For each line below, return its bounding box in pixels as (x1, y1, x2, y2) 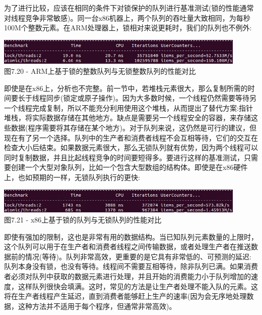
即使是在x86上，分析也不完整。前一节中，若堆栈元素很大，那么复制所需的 (4, 82, 248, 93)
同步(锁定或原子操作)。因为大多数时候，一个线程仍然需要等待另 (46, 93, 256, 103)
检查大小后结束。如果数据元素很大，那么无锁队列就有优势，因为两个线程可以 (4, 142, 258, 153)
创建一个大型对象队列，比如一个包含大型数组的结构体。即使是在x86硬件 (11, 162, 248, 172)
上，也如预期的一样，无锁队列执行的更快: (4, 171, 140, 182)
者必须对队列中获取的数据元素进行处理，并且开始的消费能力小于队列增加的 (4, 271, 251, 281)
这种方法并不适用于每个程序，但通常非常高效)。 (18, 300, 176, 311)
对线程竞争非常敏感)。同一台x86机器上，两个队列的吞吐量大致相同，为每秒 (4, 12, 250, 23)
